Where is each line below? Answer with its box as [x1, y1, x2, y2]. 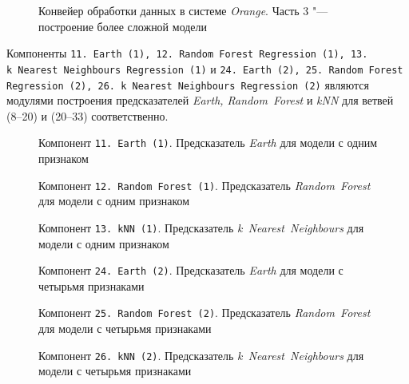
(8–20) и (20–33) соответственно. [6, 107, 169, 124]
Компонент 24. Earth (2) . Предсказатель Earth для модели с [38, 262, 343, 279]
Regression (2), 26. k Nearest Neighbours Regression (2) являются [6, 76, 369, 93]
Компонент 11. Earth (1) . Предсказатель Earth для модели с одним [38, 134, 377, 151]
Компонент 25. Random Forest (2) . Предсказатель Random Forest [38, 304, 371, 321]
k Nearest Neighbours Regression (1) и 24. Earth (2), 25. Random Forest [6, 60, 403, 77]
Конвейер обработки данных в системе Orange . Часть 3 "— [38, 2, 328, 18]
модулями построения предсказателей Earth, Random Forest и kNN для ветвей [6, 92, 394, 109]
